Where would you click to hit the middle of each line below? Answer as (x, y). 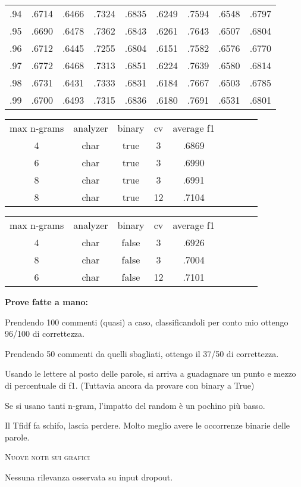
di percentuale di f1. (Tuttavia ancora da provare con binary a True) (130, 385)
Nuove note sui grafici (48, 457)
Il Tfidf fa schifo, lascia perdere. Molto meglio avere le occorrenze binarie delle (148, 425)
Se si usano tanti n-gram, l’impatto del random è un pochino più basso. (135, 405)
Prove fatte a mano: (46, 302)
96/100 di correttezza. (45, 334)
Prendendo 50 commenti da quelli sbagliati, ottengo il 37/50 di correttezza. (142, 353)
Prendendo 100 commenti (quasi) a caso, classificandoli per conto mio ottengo (147, 322)
